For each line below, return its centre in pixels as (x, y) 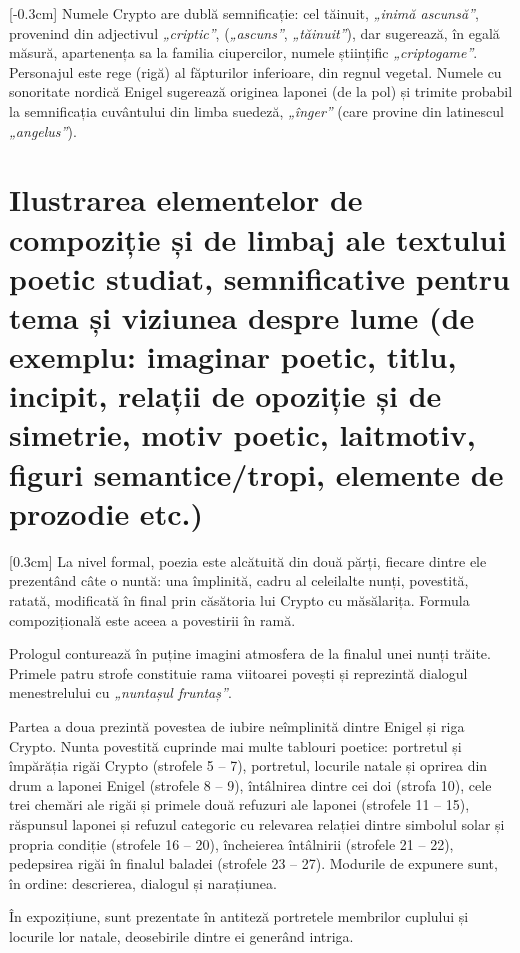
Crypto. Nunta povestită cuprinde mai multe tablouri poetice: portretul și (235, 745)
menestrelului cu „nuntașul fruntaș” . (120, 692)
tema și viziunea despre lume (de (242, 316)
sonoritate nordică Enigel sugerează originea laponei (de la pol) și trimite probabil (261, 91)
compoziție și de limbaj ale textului (258, 238)
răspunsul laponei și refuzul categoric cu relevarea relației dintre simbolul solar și (257, 823)
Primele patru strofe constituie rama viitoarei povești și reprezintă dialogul (238, 672)
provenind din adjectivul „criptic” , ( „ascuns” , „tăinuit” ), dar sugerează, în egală (254, 32)
